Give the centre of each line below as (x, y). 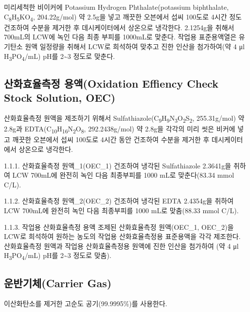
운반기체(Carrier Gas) (58, 283)
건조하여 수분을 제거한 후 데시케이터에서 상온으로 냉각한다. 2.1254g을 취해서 (119, 27)
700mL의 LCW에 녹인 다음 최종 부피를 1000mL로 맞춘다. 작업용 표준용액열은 (120, 37)
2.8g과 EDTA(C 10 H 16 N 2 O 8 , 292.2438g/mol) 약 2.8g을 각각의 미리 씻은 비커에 (120, 129)
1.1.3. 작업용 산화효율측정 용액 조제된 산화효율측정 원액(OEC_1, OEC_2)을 (119, 227)
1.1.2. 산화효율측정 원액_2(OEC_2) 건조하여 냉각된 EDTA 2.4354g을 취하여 (119, 201)
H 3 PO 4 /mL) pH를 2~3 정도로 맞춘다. (60, 56)
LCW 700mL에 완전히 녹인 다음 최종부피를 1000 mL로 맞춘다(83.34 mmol (123, 175)
